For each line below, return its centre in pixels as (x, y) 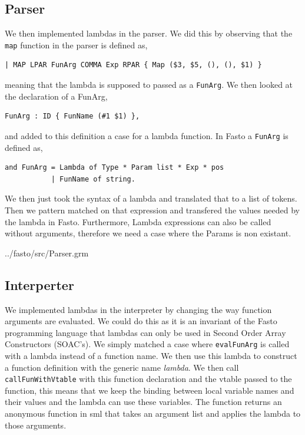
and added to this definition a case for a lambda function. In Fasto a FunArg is (147, 135)
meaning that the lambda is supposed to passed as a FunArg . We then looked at (149, 85)
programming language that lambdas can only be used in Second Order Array (145, 332)
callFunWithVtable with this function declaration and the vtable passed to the (148, 379)
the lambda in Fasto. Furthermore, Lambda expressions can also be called (138, 221)
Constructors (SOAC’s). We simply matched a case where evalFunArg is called (147, 344)
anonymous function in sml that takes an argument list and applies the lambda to (153, 413)
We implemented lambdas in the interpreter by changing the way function (138, 309)
